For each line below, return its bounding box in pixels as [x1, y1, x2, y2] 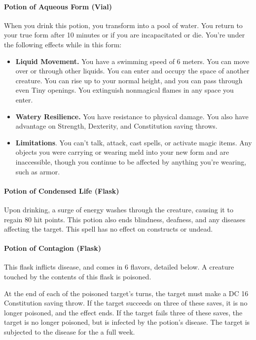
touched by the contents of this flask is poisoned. [4, 272, 151, 282]
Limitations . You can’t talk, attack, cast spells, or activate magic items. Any [15, 137, 252, 147]
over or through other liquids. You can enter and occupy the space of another [15, 66, 250, 76]
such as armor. [15, 166, 60, 176]
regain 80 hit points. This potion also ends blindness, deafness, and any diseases [4, 214, 246, 224]
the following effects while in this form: [4, 39, 122, 49]
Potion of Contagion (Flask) [4, 243, 101, 253]
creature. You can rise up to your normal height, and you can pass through [15, 75, 243, 85]
